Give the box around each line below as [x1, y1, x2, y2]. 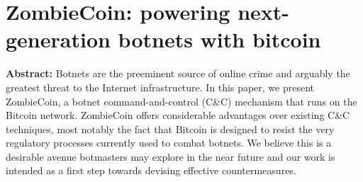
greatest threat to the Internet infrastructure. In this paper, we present [6, 79, 315, 94]
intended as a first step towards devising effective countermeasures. [6, 163, 296, 178]
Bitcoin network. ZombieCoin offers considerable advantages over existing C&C [6, 108, 350, 123]
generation [6, 25, 111, 54]
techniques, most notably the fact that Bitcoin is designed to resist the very [6, 121, 335, 136]
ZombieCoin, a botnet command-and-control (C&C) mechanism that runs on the [6, 93, 357, 108]
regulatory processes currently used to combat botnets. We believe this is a [6, 135, 332, 150]
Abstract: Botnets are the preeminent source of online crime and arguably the [6, 66, 350, 81]
